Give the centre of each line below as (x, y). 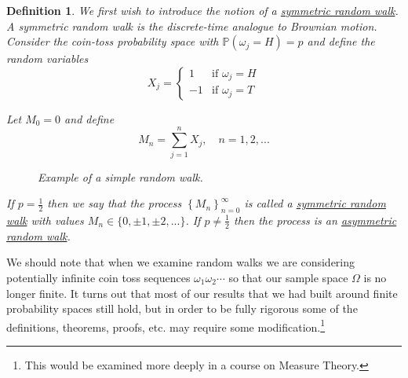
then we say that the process (115, 203)
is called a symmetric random (315, 203)
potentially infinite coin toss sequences (98, 277)
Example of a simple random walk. (120, 176)
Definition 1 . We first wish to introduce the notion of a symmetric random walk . (202, 10)
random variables (47, 59)
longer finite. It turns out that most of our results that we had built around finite (202, 293)
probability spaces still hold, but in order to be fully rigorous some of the (182, 308)
